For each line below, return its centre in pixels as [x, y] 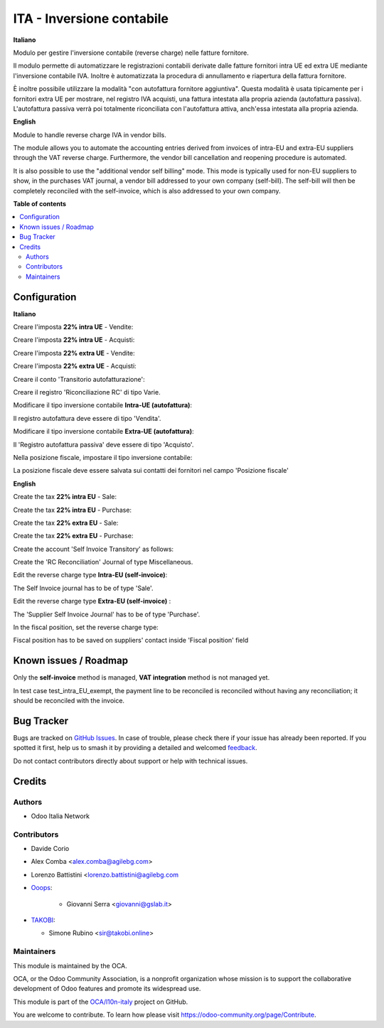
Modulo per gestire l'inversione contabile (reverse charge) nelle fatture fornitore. [131, 53]
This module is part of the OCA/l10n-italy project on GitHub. [101, 1002]
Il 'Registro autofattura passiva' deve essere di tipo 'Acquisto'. [103, 444]
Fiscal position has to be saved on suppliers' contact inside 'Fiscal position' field [131, 641]
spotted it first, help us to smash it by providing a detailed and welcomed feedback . [135, 748]
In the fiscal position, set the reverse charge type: [86, 627]
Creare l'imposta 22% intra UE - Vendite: [73, 327]
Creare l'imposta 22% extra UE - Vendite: [74, 353]
